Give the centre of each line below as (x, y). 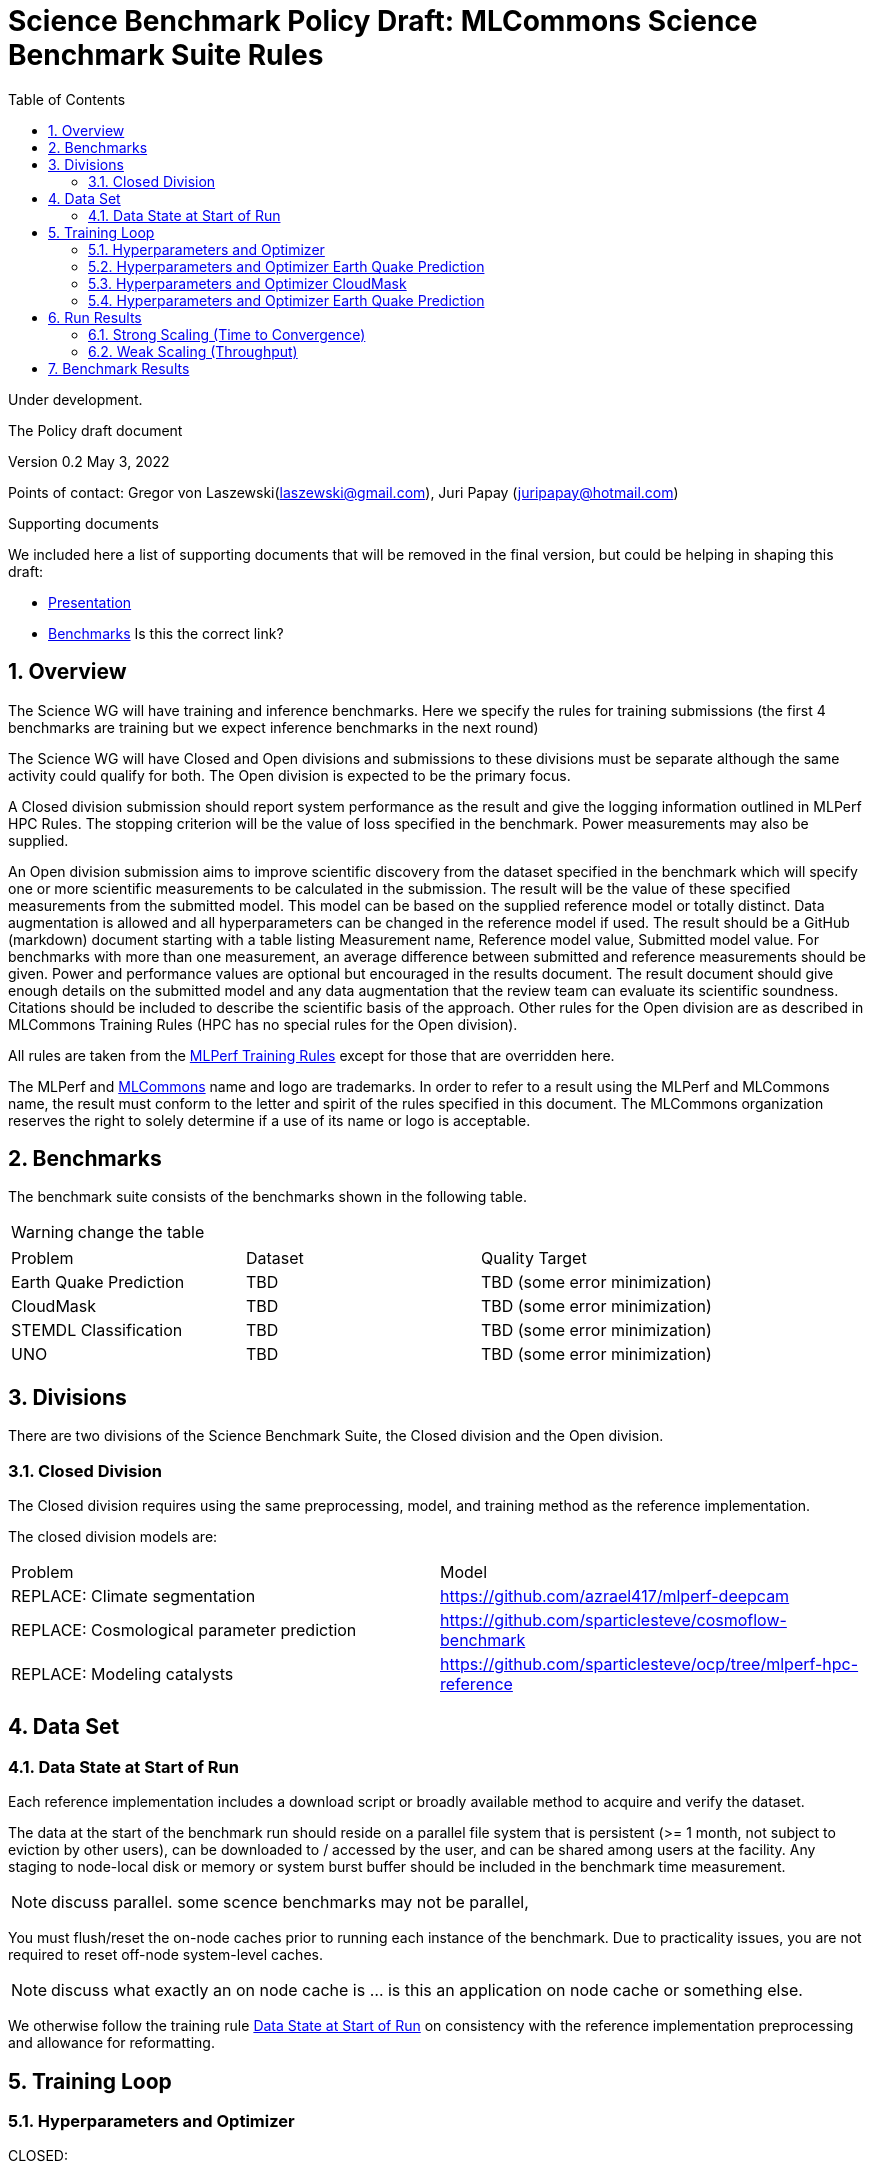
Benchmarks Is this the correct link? (166, 633)
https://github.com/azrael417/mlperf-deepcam (615, 1596)
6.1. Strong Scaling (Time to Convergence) (227, 334)
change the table (141, 1232)
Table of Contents (67, 99)
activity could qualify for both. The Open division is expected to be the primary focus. (289, 775)
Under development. (75, 399)
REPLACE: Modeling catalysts (122, 1674)
